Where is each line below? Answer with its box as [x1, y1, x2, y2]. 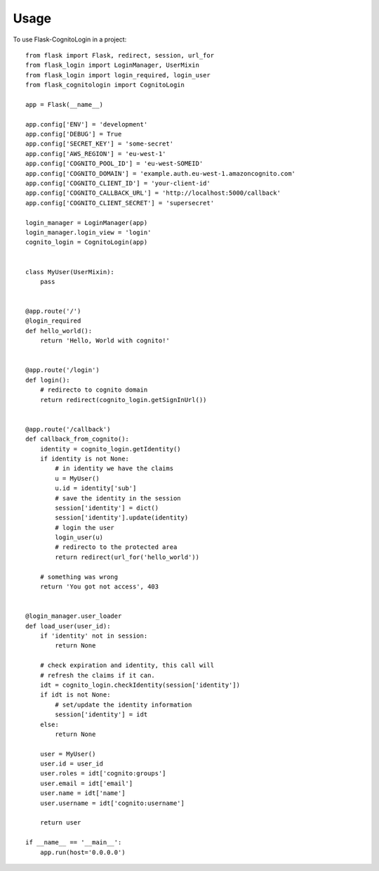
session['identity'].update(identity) [55, 514, 189, 522]
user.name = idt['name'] [39, 789, 126, 797]
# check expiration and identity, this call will [39, 662, 214, 669]
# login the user [55, 524, 115, 531]
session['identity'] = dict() [55, 503, 159, 512]
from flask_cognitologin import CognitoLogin [25, 81, 185, 89]
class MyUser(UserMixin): [25, 268, 115, 276]
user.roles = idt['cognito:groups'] [39, 770, 166, 778]
